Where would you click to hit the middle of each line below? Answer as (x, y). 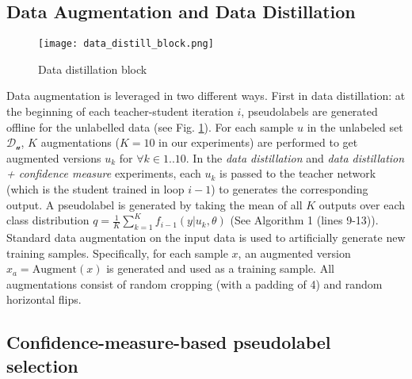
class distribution (48, 220)
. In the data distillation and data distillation (295, 157)
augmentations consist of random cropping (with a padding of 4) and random (195, 283)
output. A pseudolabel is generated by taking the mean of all (154, 204)
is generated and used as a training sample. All (220, 268)
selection (42, 365)
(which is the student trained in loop (95, 189)
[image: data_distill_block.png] (126, 44)
